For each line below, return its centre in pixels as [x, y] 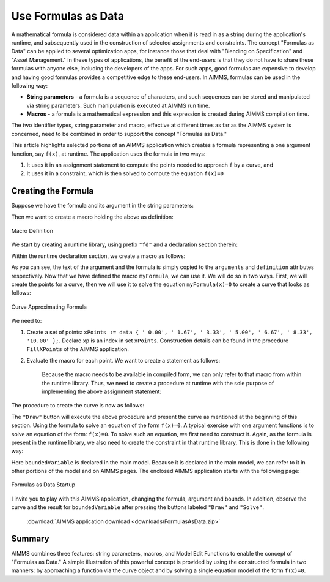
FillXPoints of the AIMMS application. [78, 349]
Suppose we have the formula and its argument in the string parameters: [102, 206]
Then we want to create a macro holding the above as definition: [92, 217]
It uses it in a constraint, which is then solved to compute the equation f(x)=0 [125, 173]
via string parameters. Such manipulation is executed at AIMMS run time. [118, 105]
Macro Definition [32, 231]
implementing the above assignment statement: [102, 391]
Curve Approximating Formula [49, 307]
